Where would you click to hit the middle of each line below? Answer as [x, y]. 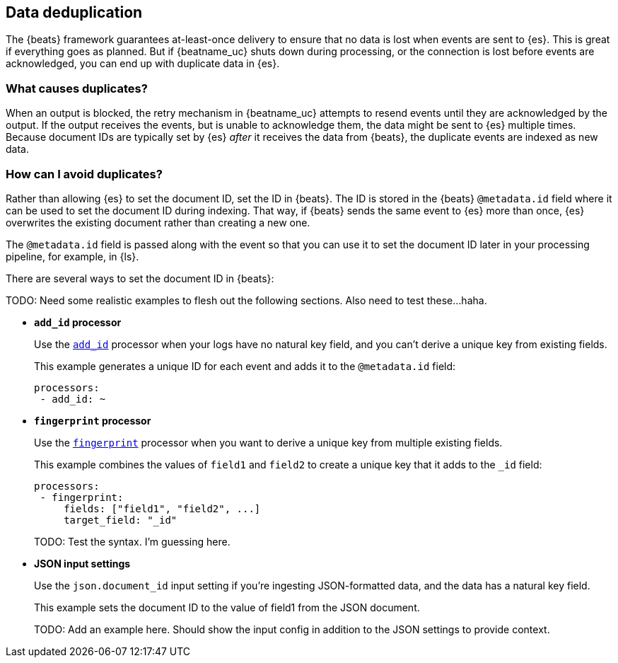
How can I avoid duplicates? [84, 174]
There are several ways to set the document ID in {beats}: [140, 278]
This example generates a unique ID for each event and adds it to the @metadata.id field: [245, 366]
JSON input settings [82, 563]
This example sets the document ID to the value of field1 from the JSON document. [227, 607]
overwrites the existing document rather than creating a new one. [158, 222]
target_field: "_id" [121, 520]
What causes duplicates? [77, 88]
